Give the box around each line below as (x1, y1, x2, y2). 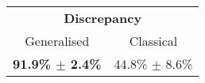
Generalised (25, 32, 90, 50)
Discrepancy (64, 9, 142, 27)
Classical (129, 32, 178, 50)
